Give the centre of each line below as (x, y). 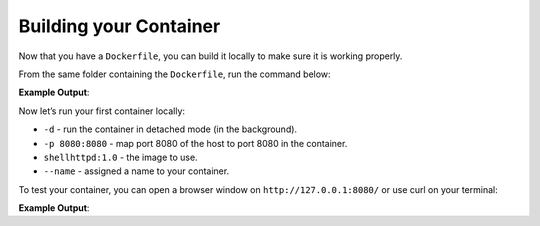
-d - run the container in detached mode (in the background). (170, 129)
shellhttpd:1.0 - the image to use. (121, 157)
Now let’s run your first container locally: (101, 111)
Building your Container (119, 26)
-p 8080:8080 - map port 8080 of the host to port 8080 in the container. (195, 143)
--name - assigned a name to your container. (136, 171)
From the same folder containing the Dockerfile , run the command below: (174, 74)
